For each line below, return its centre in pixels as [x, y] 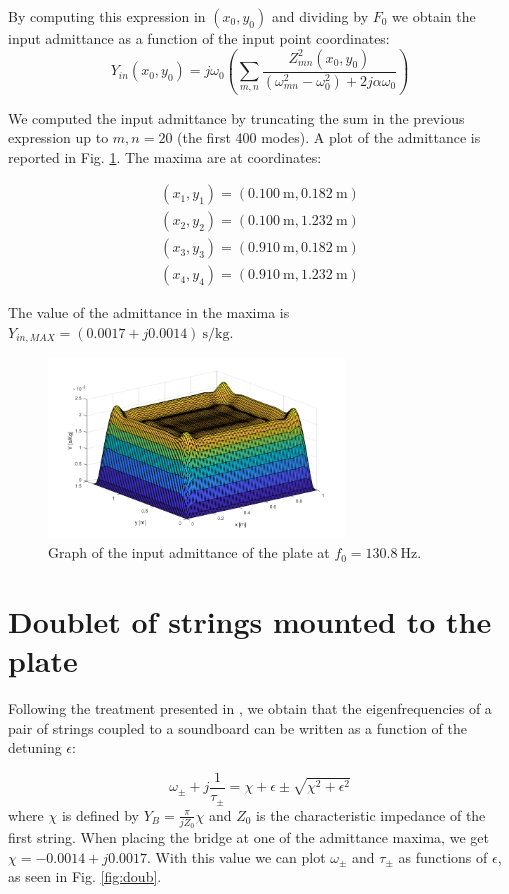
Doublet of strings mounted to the [250, 621]
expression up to [58, 137]
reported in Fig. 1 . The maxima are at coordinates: [165, 156]
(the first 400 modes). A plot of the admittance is [329, 137]
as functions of [443, 856]
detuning [35, 747]
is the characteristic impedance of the [371, 814]
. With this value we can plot [236, 856]
